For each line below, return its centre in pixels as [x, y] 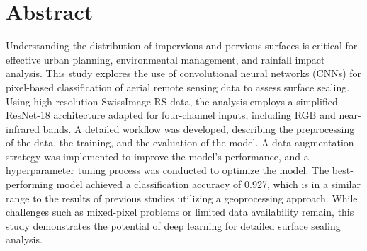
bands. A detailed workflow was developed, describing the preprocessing [199, 128]
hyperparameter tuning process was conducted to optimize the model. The [168, 170]
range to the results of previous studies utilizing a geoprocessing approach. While [182, 198]
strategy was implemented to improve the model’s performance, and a [157, 156]
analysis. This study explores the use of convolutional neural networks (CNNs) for [184, 73]
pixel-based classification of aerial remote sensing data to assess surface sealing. [178, 87]
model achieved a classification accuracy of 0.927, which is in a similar [208, 184]
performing [29, 184]
